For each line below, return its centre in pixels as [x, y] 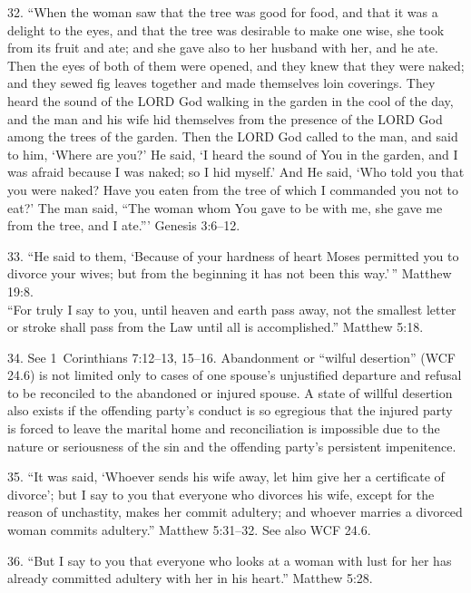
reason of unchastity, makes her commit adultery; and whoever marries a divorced [235, 512]
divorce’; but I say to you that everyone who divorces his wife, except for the [221, 494]
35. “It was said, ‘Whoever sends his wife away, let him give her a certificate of [226, 476]
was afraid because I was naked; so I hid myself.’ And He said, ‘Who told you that [236, 172]
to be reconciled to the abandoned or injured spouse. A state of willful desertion [230, 392]
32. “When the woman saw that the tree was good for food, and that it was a [223, 12]
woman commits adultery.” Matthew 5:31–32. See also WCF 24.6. [189, 530]
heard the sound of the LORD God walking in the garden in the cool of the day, [231, 100]
